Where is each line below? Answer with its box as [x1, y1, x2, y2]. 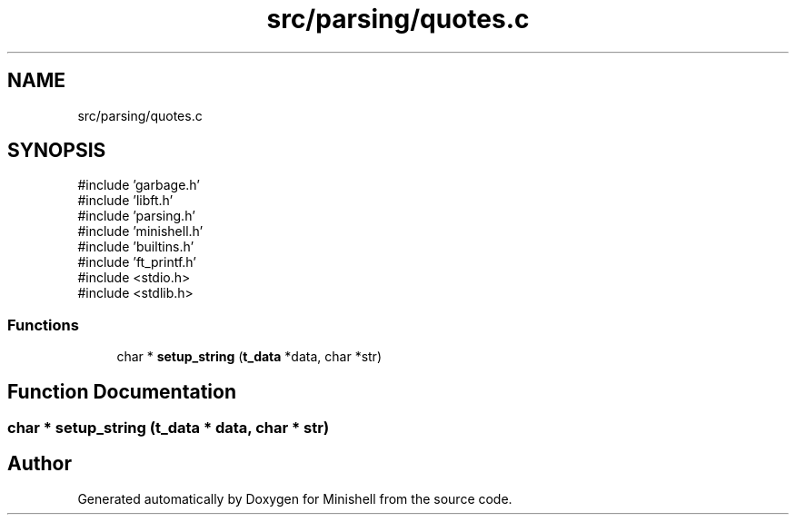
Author [7, 452, 72, 476]
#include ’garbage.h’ [77, 177, 200, 193]
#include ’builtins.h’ [77, 239, 194, 255]
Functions [7, 315, 79, 334]
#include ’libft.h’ [77, 192, 174, 209]
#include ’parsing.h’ [77, 208, 195, 224]
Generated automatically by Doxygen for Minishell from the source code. [77, 490, 512, 507]
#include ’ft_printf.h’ [77, 254, 197, 271]
